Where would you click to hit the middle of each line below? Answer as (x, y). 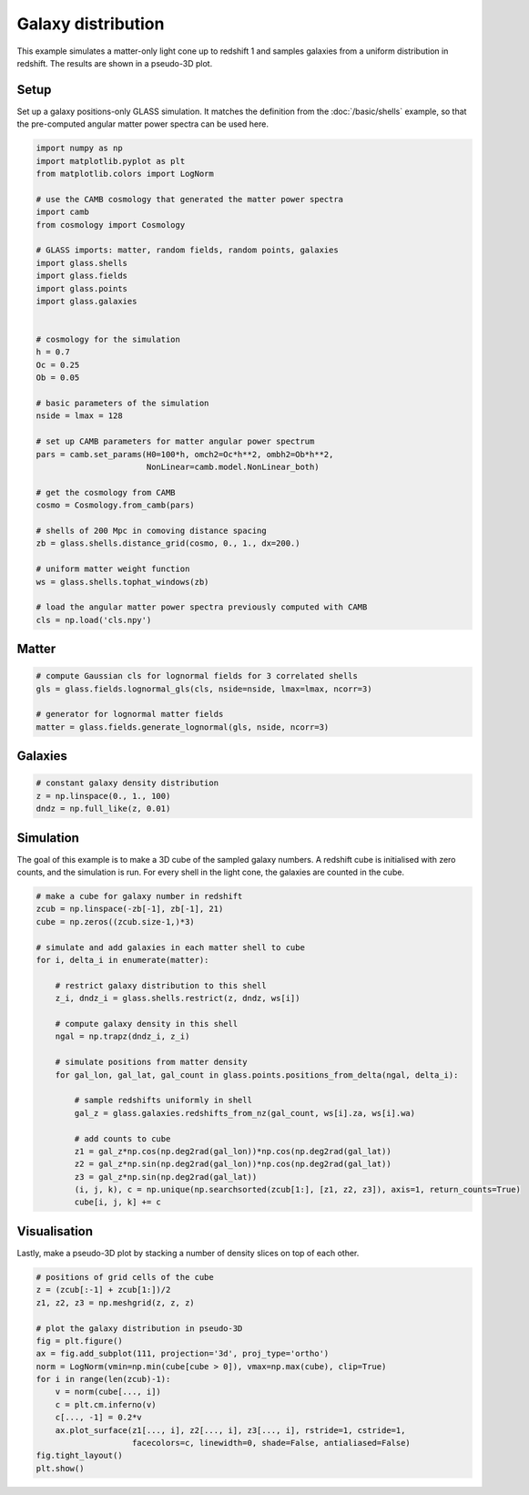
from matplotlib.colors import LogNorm (125, 174)
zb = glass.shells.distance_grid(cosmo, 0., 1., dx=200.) (168, 543)
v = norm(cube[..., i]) (108, 1392)
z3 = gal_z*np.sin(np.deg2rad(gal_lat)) (166, 1177)
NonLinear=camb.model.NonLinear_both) (233, 466)
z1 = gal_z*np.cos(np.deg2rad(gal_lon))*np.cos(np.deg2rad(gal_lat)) (233, 1151)
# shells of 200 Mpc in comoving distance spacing (152, 530)
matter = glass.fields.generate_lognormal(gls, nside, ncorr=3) (183, 727)
